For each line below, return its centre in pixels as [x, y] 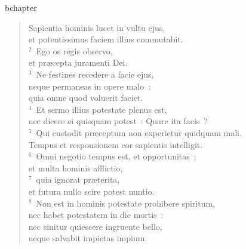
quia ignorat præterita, [78, 179]
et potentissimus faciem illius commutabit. [106, 39]
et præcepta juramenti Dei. [78, 62]
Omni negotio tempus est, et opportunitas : [116, 156]
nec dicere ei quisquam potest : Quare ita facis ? [118, 121]
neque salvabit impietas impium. [88, 238]
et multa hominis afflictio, [76, 167]
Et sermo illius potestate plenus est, [102, 109]
